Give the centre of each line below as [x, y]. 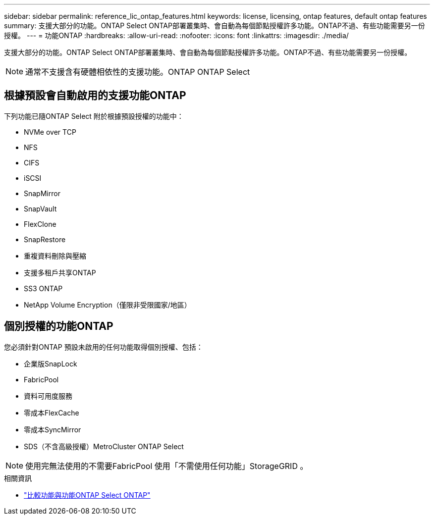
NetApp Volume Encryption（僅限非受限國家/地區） [108, 305]
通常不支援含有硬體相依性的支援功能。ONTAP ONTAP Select [138, 72]
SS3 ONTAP [43, 288]
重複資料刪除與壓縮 [55, 256]
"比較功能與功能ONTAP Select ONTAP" [87, 495]
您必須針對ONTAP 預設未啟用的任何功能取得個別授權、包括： [104, 347]
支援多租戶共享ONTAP [60, 272]
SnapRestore [45, 239]
